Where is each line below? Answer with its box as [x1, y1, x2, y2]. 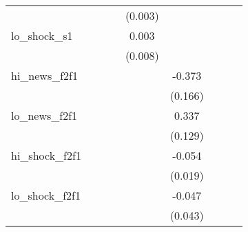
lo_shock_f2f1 [11, 187, 81, 203]
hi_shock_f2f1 [11, 147, 81, 163]
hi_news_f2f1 [11, 67, 78, 83]
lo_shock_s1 [11, 28, 73, 43]
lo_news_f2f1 [11, 107, 78, 123]
